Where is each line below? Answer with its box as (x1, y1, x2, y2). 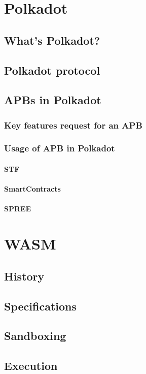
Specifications (4, 298, 77, 314)
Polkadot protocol (4, 62, 100, 78)
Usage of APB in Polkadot (4, 142, 115, 154)
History (4, 268, 45, 284)
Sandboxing (4, 328, 66, 344)
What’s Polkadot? (4, 32, 100, 48)
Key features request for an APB (4, 118, 142, 131)
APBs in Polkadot (4, 92, 101, 108)
